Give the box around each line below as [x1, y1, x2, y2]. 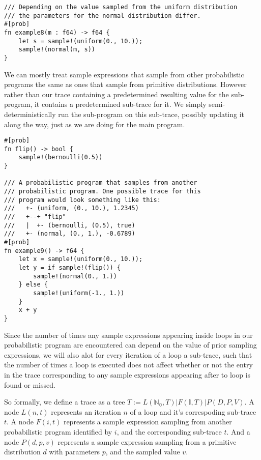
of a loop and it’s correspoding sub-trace [130, 406, 256, 417]
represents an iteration [51, 406, 121, 417]
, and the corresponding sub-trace [117, 426, 222, 437]
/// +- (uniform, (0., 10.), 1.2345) [4, 205, 139, 212]
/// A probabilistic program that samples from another [4, 179, 197, 187]
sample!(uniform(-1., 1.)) [33, 289, 125, 297]
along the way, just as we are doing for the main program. [4, 119, 185, 129]
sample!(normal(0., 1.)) [33, 272, 117, 280]
